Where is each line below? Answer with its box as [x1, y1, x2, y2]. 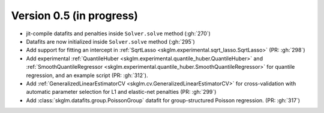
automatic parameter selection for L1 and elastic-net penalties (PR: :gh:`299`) [26, 88, 217, 96]
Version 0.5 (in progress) [11, 9, 138, 22]
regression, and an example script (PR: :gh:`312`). [26, 72, 148, 79]
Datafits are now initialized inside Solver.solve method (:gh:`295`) [26, 38, 195, 45]
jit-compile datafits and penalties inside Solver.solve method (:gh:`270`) [26, 30, 211, 37]
